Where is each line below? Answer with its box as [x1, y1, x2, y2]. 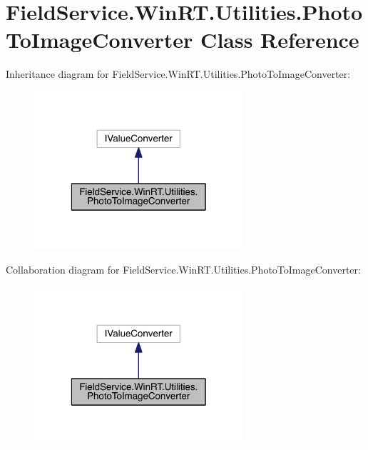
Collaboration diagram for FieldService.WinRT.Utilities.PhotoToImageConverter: [6, 261, 361, 276]
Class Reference [200, 25, 359, 54]
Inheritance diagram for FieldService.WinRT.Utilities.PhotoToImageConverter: [6, 66, 351, 81]
